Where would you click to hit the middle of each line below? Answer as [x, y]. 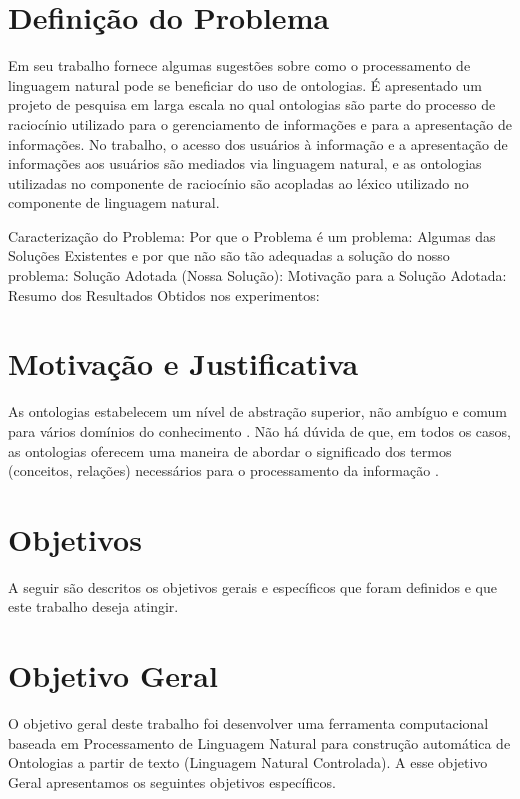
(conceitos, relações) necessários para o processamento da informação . [223, 470]
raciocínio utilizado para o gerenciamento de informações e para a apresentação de [260, 123]
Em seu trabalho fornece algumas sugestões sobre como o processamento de [239, 65]
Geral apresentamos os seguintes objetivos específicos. [172, 781]
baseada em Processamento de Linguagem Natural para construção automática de [259, 742]
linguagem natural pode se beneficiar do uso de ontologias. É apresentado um [245, 84]
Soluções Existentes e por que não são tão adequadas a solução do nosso [229, 255]
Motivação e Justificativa [183, 363]
